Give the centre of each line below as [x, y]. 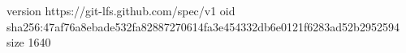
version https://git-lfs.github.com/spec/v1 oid [121, 10]
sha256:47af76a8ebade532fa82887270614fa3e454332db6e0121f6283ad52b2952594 [203, 26]
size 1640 [29, 42]
